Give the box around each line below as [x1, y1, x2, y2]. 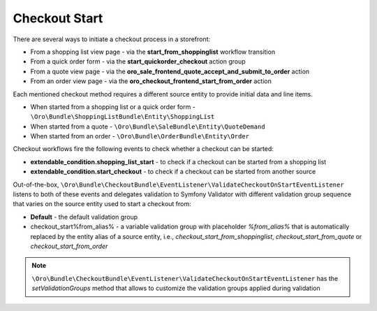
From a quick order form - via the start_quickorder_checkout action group [30, 57, 246, 66]
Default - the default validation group [30, 212, 138, 221]
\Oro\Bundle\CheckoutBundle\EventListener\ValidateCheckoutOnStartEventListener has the [31, 274, 339, 282]
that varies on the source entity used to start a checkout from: [13, 200, 191, 208]
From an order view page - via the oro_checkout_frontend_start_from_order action [30, 77, 272, 85]
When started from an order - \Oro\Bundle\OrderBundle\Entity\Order [30, 132, 250, 140]
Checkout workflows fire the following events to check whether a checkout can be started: [13, 145, 274, 153]
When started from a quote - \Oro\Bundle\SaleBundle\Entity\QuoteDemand [30, 122, 265, 131]
